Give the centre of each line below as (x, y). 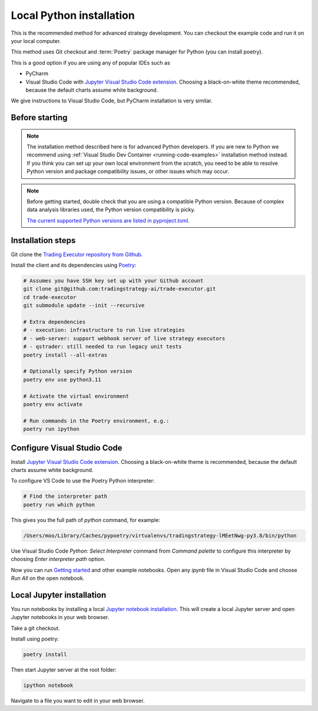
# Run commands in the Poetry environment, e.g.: (96, 421)
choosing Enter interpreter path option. (58, 559)
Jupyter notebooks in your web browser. (60, 617)
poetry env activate (53, 404)
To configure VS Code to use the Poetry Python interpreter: (83, 481)
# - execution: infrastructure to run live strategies (104, 330)
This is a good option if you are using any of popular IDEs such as (90, 62)
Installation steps (43, 240)
